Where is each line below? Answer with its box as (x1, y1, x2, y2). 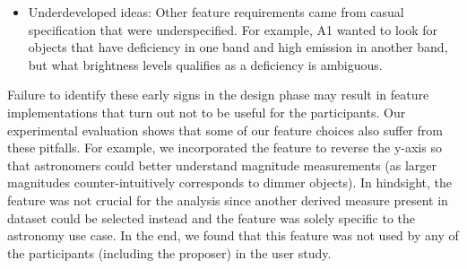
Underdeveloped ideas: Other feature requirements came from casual (28, 3, 404, 21)
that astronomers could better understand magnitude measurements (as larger (7, 155, 437, 174)
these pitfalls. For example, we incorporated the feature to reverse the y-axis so (7, 138, 442, 157)
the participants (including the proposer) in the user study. (7, 243, 332, 262)
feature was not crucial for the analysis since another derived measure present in (7, 190, 448, 209)
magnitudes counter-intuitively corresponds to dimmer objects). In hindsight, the (7, 173, 453, 192)
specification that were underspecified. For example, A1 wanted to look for (28, 20, 438, 39)
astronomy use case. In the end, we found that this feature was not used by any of (7, 226, 459, 245)
